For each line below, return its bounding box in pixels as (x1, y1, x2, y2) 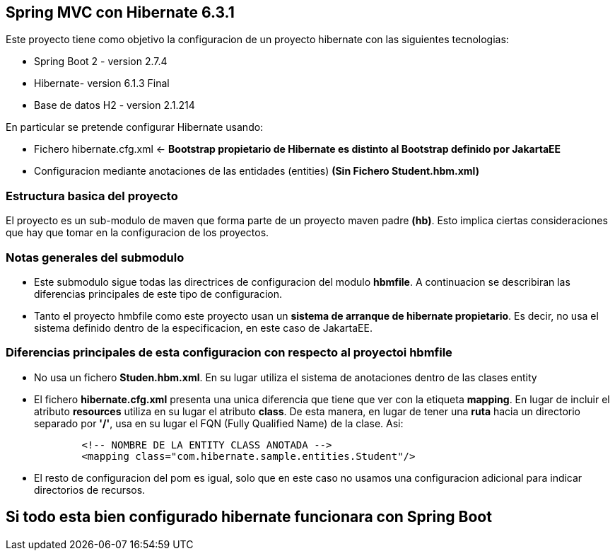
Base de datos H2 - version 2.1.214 (34, 99, 195, 112)
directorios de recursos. (34, 483, 146, 496)
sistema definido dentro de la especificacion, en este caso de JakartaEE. (34, 321, 373, 334)
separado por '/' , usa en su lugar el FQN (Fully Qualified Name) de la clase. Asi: (34, 417, 404, 429)
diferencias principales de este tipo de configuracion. (34, 287, 283, 300)
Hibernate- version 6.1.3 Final (34, 77, 170, 90)
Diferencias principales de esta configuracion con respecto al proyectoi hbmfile (6, 345, 452, 360)
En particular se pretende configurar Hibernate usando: (6, 121, 264, 134)
